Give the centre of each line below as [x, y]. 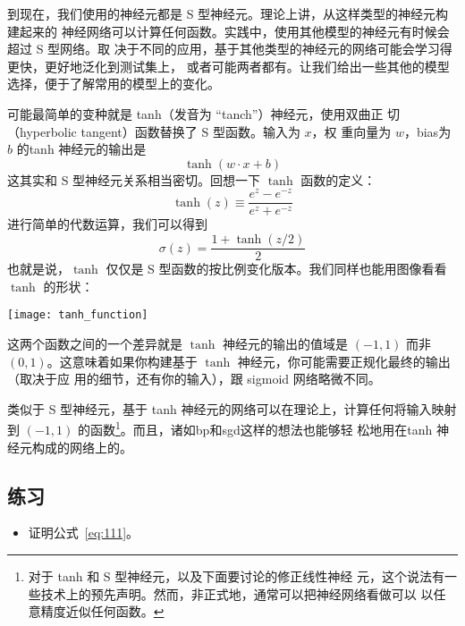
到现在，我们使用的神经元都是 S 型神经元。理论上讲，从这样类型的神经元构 [228, 13]
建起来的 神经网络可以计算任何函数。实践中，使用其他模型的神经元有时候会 [228, 31]
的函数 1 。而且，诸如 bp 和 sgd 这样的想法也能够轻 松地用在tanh [255, 428]
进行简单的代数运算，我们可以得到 [107, 224]
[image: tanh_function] [78, 315]
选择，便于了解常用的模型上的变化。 [114, 84]
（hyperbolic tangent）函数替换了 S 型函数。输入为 [154, 131]
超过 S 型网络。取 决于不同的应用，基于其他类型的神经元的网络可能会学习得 [230, 49]
